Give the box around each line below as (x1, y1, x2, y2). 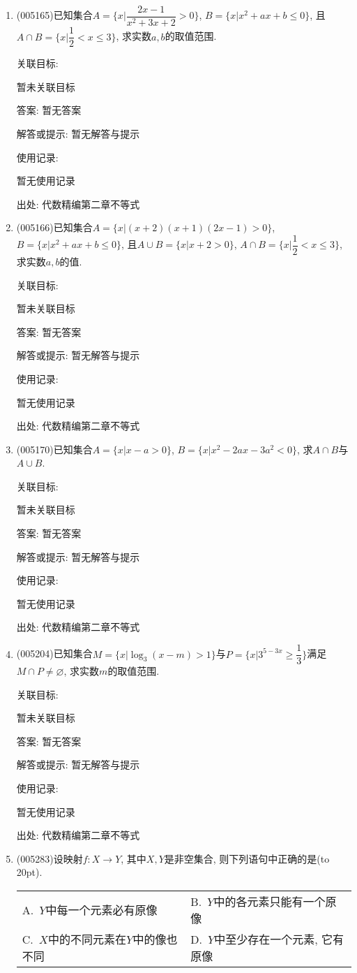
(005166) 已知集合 (16, 220, 93, 235)
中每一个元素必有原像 (45, 902, 158, 919)
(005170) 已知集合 (16, 441, 93, 456)
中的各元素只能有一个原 (213, 893, 337, 910)
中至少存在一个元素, (214, 931, 318, 948)
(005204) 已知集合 (16, 646, 93, 661)
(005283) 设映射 (16, 851, 83, 865)
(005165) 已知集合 (16, 8, 93, 22)
